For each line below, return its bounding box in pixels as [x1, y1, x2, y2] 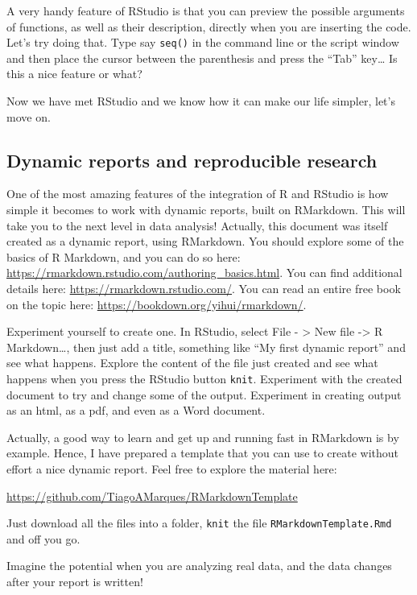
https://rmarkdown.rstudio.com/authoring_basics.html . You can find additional [6, 264, 403, 281]
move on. [6, 108, 51, 125]
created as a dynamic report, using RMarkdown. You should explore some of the [6, 233, 404, 250]
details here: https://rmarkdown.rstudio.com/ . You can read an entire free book [6, 279, 401, 296]
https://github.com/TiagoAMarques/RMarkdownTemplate [6, 487, 298, 504]
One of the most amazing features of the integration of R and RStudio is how [6, 185, 389, 202]
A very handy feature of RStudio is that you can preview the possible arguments [6, 2, 405, 19]
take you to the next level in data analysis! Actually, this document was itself [6, 217, 388, 233]
